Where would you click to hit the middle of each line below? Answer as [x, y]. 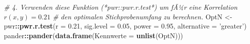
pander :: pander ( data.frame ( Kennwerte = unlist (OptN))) [94, 35]
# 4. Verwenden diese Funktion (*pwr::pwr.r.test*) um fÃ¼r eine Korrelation [121, 7]
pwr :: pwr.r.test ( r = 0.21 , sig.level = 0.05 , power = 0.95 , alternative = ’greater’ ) [125, 26]
